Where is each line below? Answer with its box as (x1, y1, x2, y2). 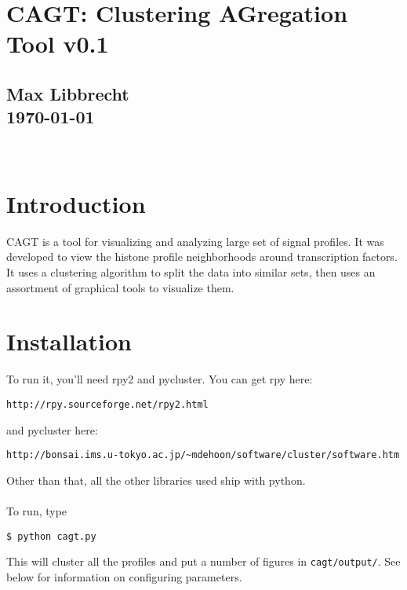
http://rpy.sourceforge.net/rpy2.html (6, 398, 209, 410)
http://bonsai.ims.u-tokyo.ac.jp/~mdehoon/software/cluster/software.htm (6, 449, 400, 461)
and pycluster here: (6, 421, 98, 438)
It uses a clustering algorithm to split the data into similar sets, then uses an (6, 264, 376, 280)
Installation (6, 325, 132, 357)
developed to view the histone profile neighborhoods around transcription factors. (6, 248, 398, 265)
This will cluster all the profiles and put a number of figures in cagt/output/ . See (6, 553, 401, 570)
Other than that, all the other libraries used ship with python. (6, 471, 306, 488)
